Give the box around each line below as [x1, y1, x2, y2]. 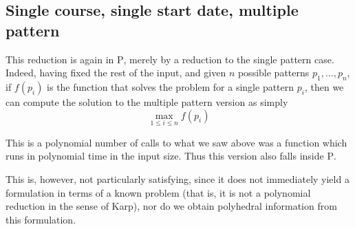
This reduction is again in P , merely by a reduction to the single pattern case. [6, 52, 334, 66]
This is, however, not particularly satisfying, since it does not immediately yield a [6, 171, 349, 186]
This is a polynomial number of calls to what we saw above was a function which [6, 135, 347, 149]
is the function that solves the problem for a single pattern [47, 79, 294, 94]
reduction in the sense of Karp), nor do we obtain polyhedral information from [6, 199, 337, 213]
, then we [304, 79, 344, 94]
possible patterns [237, 65, 310, 80]
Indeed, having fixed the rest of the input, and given [6, 65, 226, 80]
